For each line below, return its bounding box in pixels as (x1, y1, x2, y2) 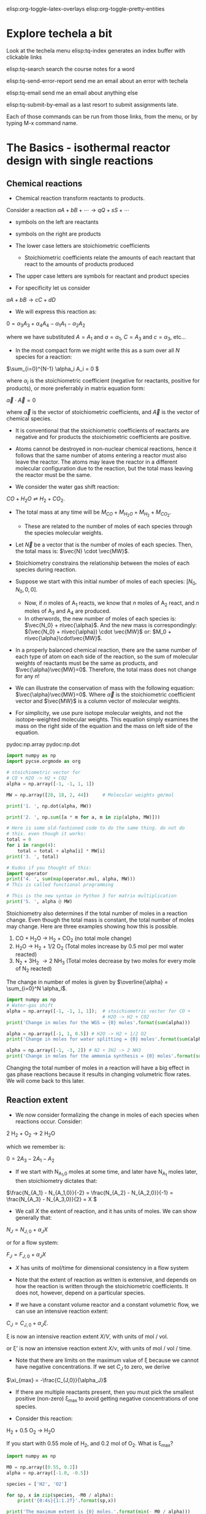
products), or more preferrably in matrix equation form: (6, 384, 145, 392)
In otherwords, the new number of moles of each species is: (24, 615, 177, 622)
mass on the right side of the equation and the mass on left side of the (15, 722, 193, 730)
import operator (6, 870, 48, 876)
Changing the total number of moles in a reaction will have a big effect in (6, 1064, 190, 1071)
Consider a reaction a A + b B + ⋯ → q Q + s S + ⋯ (6, 206, 130, 213)
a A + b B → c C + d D (6, 296, 56, 303)
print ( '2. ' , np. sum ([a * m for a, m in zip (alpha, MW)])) (6, 814, 161, 820)
